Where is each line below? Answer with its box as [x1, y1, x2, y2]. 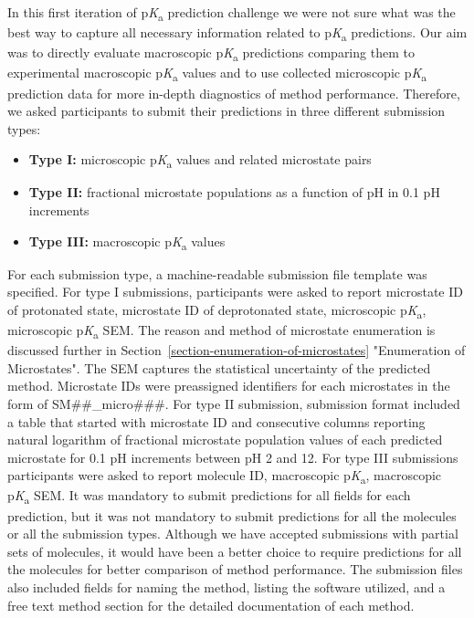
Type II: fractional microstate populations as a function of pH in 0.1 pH [28, 183, 440, 202]
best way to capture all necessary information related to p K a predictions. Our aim [7, 23, 468, 44]
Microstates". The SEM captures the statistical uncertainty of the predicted [7, 358, 431, 377]
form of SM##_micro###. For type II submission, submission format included [7, 393, 460, 413]
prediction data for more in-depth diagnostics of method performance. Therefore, [7, 83, 460, 102]
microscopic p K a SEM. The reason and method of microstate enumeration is [7, 320, 436, 341]
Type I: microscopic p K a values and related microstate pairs [28, 150, 372, 172]
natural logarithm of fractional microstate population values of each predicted [7, 430, 443, 449]
